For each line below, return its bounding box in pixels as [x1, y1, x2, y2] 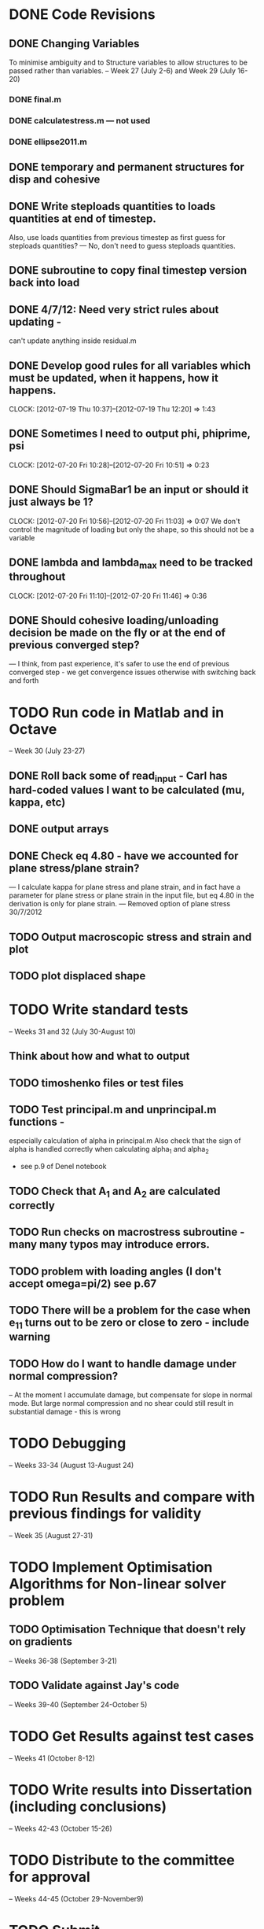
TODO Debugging [9, 1434, 126, 1452]
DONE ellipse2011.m [9, 136, 87, 147]
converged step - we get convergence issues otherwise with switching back [9, 667, 256, 677]
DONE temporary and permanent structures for [9, 160, 244, 174]
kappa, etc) [9, 795, 66, 809]
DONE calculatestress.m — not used [9, 115, 151, 126]
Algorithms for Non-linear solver [9, 1575, 226, 1593]
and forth [9, 676, 39, 685]
